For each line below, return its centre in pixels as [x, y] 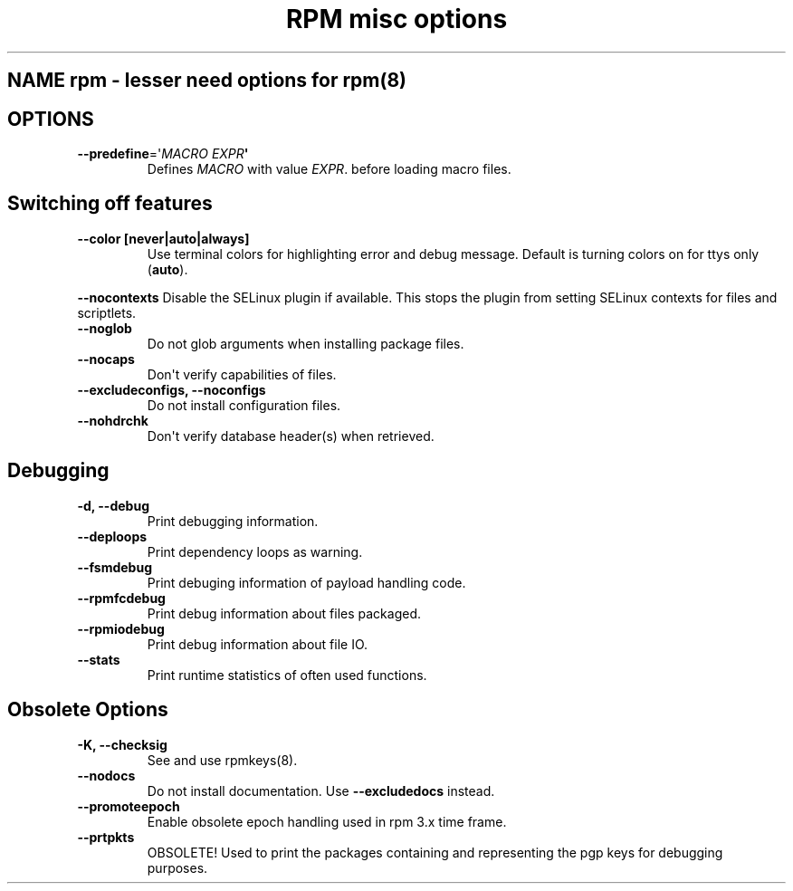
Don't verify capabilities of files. [242, 374]
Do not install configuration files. [244, 405]
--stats [99, 659]
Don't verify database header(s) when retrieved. [291, 436]
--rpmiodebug [121, 628]
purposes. [177, 867]
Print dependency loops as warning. [255, 551]
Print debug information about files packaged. [284, 613]
